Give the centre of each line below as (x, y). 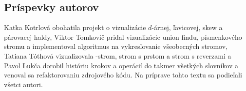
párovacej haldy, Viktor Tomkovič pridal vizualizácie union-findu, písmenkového (123, 37)
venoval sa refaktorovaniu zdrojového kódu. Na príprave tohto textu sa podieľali (123, 75)
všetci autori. (23, 84)
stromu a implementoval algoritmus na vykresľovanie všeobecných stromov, (116, 46)
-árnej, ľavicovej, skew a (187, 27)
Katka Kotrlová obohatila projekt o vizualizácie (75, 27)
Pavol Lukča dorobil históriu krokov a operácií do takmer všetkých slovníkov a (121, 65)
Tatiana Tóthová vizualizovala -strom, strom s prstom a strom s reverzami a (118, 55)
